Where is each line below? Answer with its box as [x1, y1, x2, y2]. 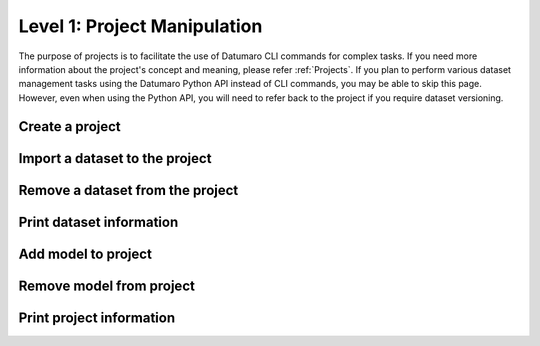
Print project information [18, 309, 176, 326]
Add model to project [18, 245, 152, 262]
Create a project [18, 118, 122, 135]
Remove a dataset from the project [18, 181, 239, 199]
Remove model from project [18, 277, 195, 294]
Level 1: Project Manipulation [18, 15, 263, 37]
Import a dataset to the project [18, 150, 212, 167]
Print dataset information [18, 213, 179, 230]
